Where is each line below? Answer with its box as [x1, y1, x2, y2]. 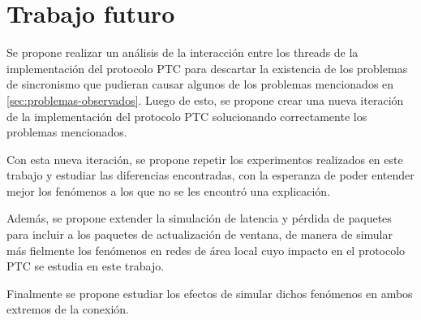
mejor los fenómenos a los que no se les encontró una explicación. [6, 182, 331, 199]
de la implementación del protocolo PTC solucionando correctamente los [6, 107, 367, 124]
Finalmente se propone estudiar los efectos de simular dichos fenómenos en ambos [6, 284, 413, 301]
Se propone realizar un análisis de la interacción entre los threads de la [6, 44, 359, 61]
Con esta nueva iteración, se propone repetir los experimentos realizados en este [6, 150, 403, 167]
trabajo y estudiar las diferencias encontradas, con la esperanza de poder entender [6, 166, 415, 184]
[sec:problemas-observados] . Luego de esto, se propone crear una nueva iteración [6, 91, 404, 108]
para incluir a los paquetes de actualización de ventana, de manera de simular [6, 226, 393, 243]
